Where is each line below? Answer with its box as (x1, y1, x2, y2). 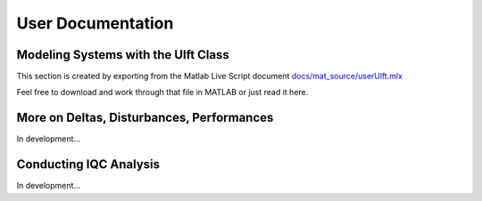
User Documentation (16, 13, 174, 33)
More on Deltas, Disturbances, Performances (16, 110, 274, 125)
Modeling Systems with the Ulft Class (16, 47, 229, 62)
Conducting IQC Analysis (16, 157, 161, 173)
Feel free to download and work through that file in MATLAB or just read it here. (16, 87, 309, 98)
